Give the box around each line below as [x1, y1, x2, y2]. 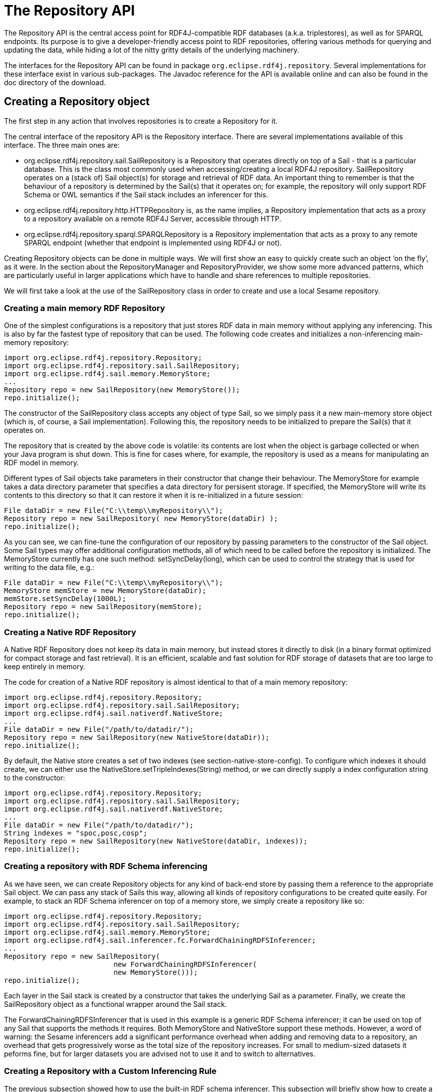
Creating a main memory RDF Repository [4, 303, 165, 313]
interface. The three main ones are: [4, 140, 120, 149]
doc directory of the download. [4, 78, 106, 87]
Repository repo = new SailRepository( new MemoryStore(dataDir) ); [4, 514, 278, 523]
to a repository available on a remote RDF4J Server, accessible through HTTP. [24, 214, 281, 223]
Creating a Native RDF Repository [4, 627, 136, 637]
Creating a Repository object [4, 95, 150, 108]
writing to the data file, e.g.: [4, 563, 94, 572]
